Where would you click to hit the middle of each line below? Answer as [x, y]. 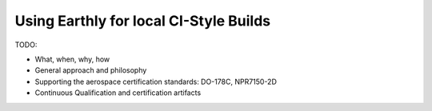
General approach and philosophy [91, 70]
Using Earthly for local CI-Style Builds [143, 21]
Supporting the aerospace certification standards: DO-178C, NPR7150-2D [156, 81]
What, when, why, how [72, 59]
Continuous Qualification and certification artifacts [118, 93]
